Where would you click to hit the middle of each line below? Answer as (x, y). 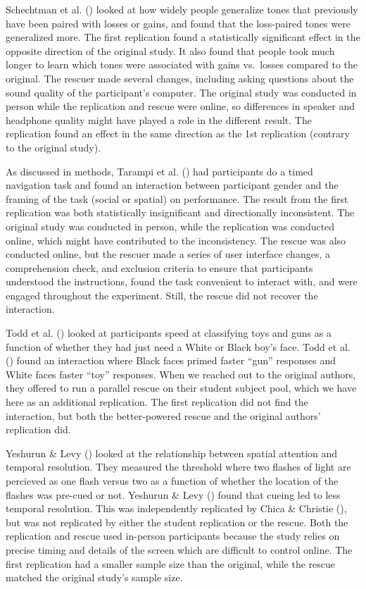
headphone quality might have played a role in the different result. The (159, 119)
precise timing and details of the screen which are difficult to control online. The (179, 549)
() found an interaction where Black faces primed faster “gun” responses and (171, 360)
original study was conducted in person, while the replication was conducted (170, 226)
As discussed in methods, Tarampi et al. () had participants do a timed (159, 171)
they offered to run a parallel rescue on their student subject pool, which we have (181, 388)
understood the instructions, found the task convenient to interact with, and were (182, 281)
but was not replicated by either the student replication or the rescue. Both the (177, 522)
